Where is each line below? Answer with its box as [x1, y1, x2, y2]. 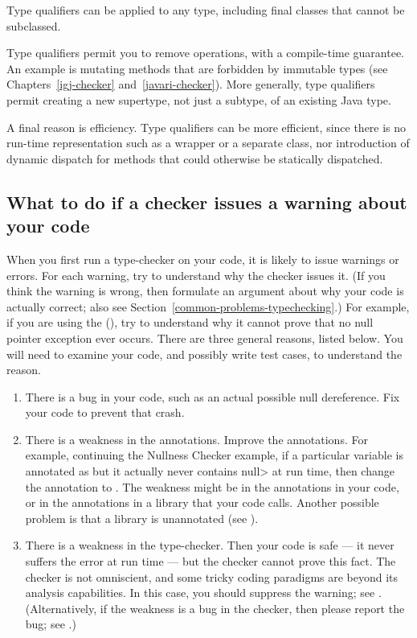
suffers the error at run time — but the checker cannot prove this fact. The [25, 553, 396, 570]
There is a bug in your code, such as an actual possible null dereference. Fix [25, 388, 400, 405]
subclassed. [6, 17, 61, 34]
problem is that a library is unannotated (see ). [25, 509, 259, 526]
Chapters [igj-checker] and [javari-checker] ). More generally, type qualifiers [6, 76, 375, 93]
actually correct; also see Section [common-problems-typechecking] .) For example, [6, 298, 410, 315]
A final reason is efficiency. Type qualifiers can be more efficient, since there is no [6, 118, 407, 135]
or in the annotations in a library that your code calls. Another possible [25, 494, 379, 511]
